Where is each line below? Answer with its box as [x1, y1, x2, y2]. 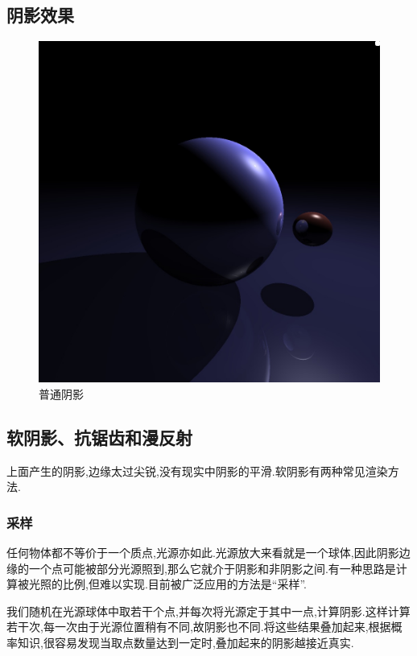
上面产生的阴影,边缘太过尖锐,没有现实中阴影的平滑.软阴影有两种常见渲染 [6, 462, 388, 479]
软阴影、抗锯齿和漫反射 [6, 424, 192, 449]
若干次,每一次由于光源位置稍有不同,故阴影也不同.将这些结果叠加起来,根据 [6, 618, 391, 635]
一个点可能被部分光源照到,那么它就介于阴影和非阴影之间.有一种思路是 [28, 559, 396, 576]
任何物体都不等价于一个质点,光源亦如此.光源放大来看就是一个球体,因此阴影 [6, 544, 399, 560]
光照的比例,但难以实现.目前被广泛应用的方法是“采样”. [28, 576, 307, 592]
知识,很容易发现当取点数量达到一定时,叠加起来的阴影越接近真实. [17, 633, 354, 650]
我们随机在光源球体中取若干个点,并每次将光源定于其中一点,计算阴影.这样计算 [6, 602, 411, 619]
